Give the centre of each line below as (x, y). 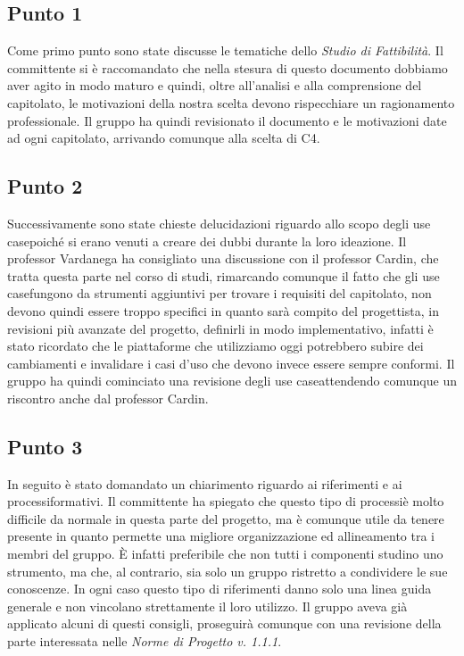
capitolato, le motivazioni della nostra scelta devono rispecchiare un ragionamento (231, 102)
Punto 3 (45, 446)
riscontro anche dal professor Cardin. (108, 398)
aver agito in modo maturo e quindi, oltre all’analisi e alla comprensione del (215, 85)
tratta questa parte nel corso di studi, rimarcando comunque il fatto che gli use (224, 275)
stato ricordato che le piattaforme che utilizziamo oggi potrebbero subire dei (215, 346)
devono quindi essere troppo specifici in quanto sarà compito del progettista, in (223, 310)
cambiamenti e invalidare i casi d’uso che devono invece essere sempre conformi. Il (231, 363)
